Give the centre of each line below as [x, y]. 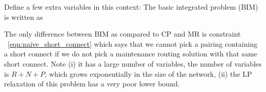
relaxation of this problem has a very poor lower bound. [92, 84]
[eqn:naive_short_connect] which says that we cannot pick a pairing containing [133, 43]
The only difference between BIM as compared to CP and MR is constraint [122, 34]
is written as [24, 17]
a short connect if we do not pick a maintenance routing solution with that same [131, 54]
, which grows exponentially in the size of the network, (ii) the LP [148, 73]
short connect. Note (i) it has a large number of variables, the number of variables [133, 63]
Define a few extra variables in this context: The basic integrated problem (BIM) [131, 7]
